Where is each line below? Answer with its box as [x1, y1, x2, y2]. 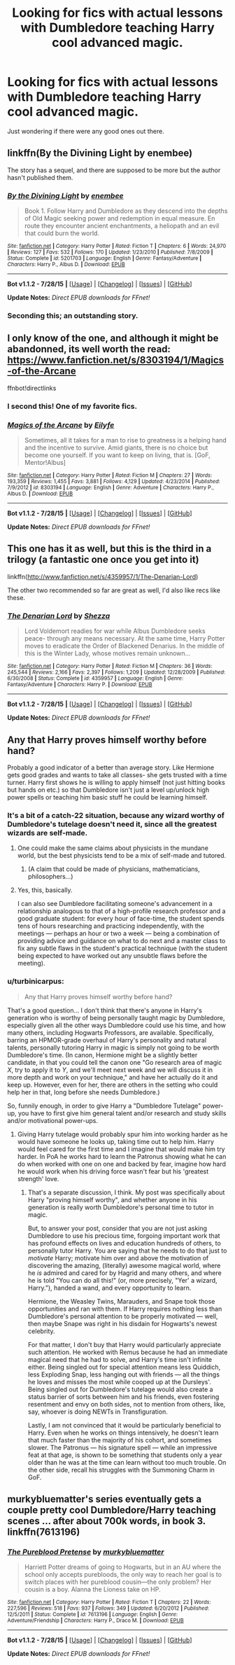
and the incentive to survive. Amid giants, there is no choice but [24, 443, 208, 452]
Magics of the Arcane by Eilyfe [7, 420, 115, 430]
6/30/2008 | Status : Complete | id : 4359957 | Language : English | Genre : [7, 675, 184, 682]
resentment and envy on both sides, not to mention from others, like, [27, 1400, 226, 1408]
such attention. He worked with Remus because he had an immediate [27, 1348, 228, 1356]
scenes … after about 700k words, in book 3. [7, 1514, 206, 1527]
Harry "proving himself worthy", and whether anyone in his [27, 1195, 197, 1204]
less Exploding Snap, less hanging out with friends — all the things [27, 1370, 220, 1379]
